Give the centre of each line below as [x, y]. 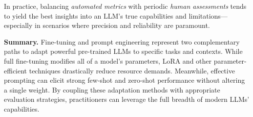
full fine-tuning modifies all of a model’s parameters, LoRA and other [108, 60]
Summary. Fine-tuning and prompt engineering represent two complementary [122, 41]
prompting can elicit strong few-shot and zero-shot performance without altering [125, 80]
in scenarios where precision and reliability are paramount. [122, 25]
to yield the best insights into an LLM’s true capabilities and [95, 15]
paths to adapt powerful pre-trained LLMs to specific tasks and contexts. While [123, 51]
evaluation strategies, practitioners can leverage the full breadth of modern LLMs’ [127, 99]
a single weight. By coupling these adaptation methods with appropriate [112, 89]
